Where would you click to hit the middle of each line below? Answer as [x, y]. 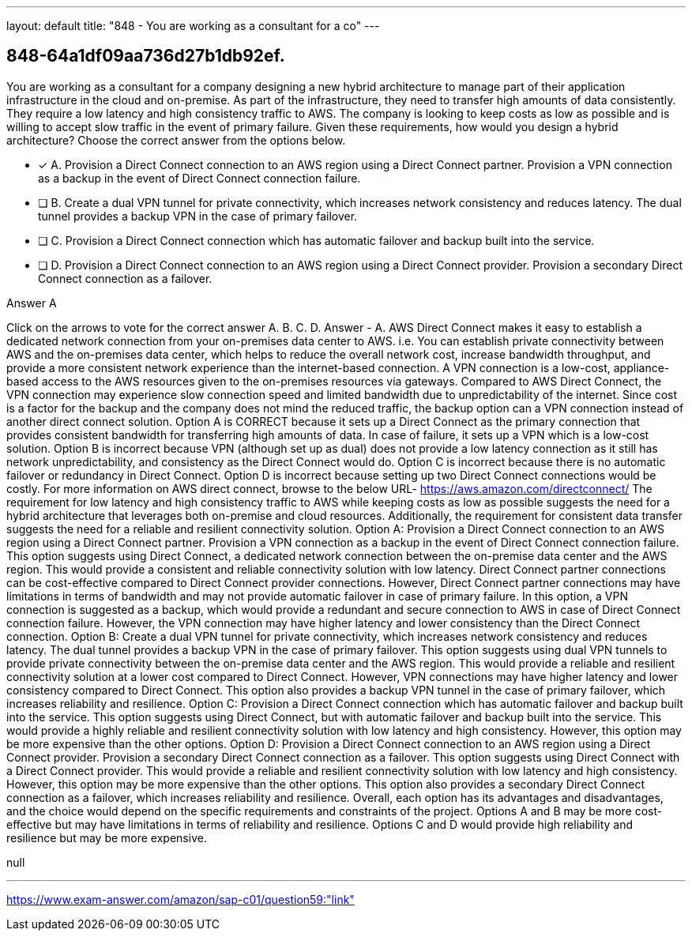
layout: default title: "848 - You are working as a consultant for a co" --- [193, 26]
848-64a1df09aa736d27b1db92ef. [146, 56]
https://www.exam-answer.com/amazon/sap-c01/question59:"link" [181, 899]
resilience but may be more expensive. [107, 837]
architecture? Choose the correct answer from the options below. [176, 140]
